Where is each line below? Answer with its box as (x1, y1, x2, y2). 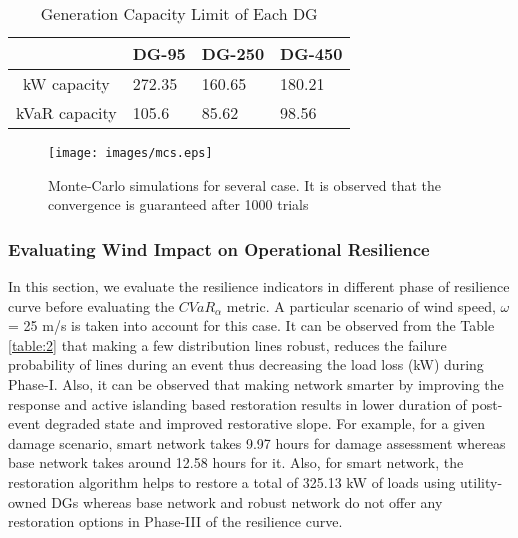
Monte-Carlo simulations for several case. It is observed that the (48, 174, 441, 195)
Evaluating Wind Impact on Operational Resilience (8, 236, 430, 261)
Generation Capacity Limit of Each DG (40, 2, 318, 25)
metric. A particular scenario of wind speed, (226, 295, 496, 316)
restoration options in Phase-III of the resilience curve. (8, 511, 343, 532)
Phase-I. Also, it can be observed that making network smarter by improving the (8, 374, 504, 395)
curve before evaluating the (8, 295, 175, 316)
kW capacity (23, 72, 110, 95)
